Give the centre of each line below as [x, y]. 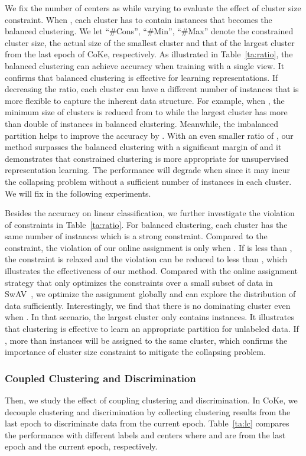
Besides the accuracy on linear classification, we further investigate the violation [150, 213]
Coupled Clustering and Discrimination [100, 378]
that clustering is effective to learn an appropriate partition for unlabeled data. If [152, 329]
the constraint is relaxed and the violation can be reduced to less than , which [146, 259]
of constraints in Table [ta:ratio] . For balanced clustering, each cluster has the [146, 224]
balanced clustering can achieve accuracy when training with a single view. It [145, 65]
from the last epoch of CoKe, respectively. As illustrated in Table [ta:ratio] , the [149, 54]
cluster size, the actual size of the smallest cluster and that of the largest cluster [150, 42]
